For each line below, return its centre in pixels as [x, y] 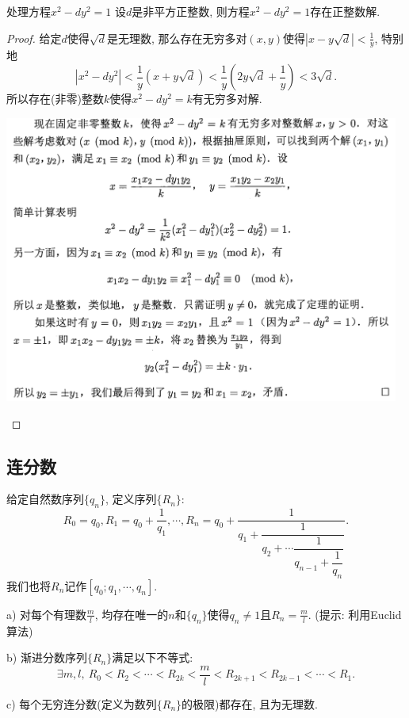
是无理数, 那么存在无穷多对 [177, 38]
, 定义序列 [131, 499]
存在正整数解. [345, 11]
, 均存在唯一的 [132, 614]
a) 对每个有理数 [47, 614]
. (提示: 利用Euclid [355, 614]
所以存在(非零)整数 [55, 99]
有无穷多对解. [227, 99]
